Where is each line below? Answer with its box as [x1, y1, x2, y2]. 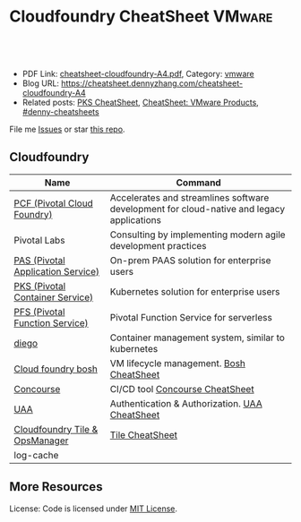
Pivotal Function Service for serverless [109, 311, 273, 323]
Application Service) [13, 265, 100, 278]
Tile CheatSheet [109, 428, 177, 441]
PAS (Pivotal [13, 253, 65, 266]
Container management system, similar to [109, 331, 285, 344]
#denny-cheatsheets [21, 106, 100, 117]
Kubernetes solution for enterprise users [109, 285, 280, 297]
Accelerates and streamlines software [109, 191, 270, 203]
